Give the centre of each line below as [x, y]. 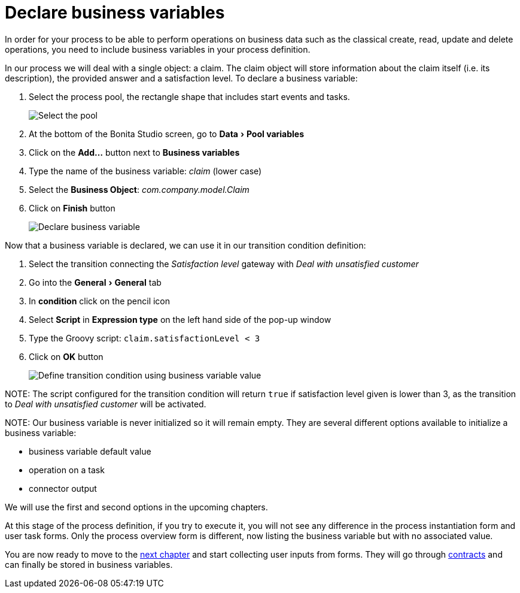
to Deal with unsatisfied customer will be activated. [106, 404]
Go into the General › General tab [95, 282]
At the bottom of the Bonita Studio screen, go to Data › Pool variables [166, 134]
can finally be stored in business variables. [89, 564]
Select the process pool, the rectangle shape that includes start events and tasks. [189, 96]
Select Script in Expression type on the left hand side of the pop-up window [180, 319]
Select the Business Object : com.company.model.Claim [139, 189]
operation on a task [67, 470]
